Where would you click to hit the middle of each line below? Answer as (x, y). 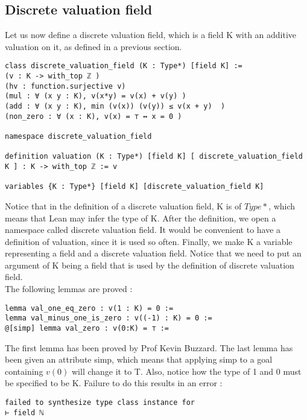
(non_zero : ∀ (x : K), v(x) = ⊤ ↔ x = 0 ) (93, 116)
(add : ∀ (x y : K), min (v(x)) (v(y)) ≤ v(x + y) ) (115, 107)
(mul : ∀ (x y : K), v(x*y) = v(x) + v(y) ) (96, 96)
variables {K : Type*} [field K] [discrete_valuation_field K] (135, 187)
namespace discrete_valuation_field (78, 136)
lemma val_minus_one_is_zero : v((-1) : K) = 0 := (109, 318)
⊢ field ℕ (24, 412)
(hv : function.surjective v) (65, 86)
